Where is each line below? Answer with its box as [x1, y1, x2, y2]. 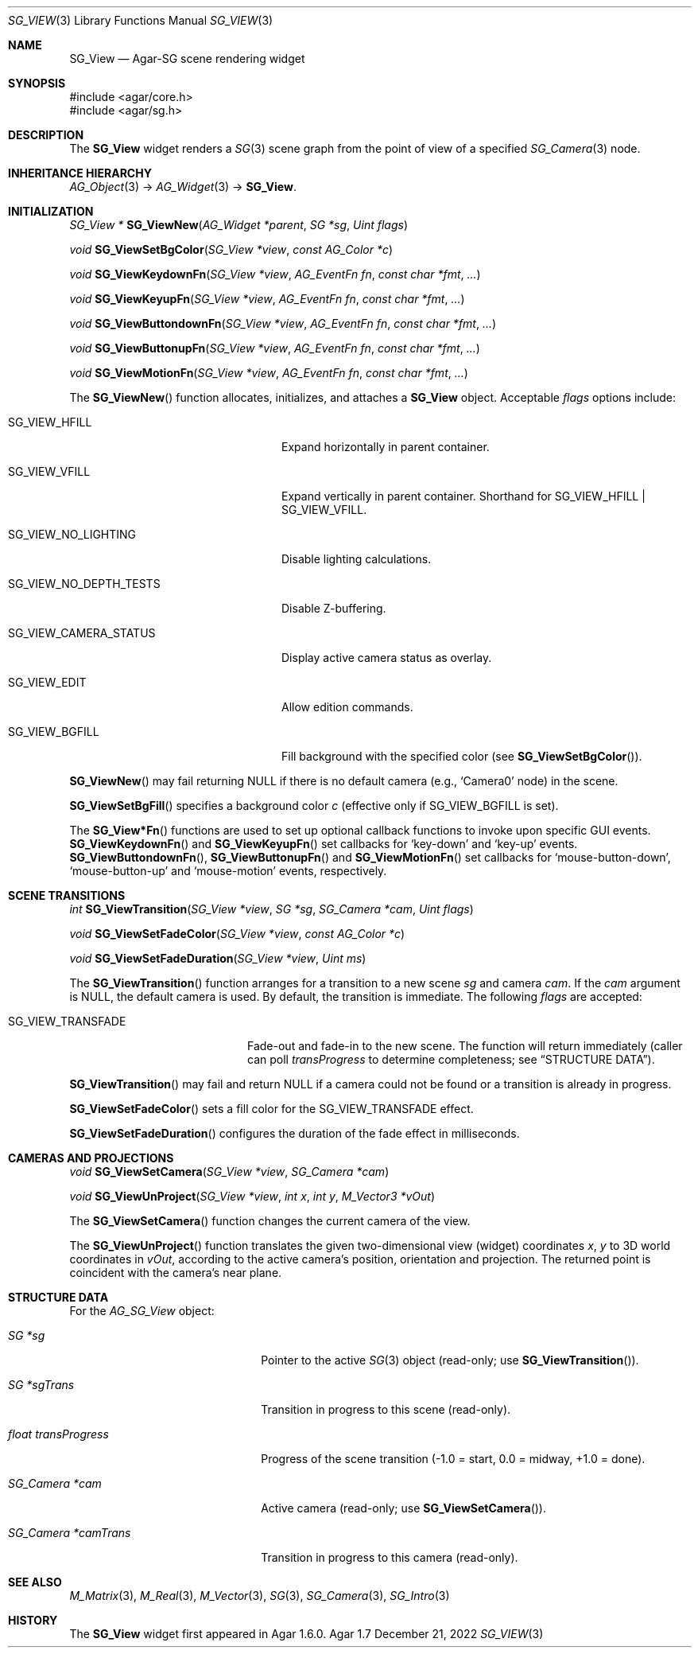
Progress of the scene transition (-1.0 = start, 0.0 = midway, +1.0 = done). [261, 1452, 646, 1465]
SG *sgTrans [8, 1378, 75, 1391]
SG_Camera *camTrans [8, 1526, 131, 1539]
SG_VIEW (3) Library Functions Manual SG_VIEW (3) [8, 14, 273, 27]
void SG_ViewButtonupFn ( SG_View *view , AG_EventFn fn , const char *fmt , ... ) [69, 341, 480, 355]
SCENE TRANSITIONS [8, 889, 126, 902]
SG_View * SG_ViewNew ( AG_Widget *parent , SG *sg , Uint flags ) [69, 218, 408, 232]
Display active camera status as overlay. [281, 651, 492, 664]
